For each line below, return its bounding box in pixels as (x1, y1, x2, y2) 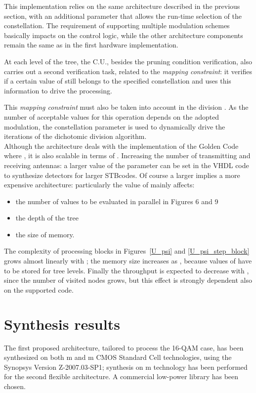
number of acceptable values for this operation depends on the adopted (4, 111, 219, 122)
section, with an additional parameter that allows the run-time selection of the (4, 10, 242, 21)
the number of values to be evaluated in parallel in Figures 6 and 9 (15, 196, 218, 206)
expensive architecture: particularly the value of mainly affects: (4, 179, 195, 190)
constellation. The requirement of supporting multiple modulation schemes (4, 20, 230, 31)
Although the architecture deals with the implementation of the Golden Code (4, 140, 239, 151)
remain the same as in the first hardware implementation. (4, 40, 178, 50)
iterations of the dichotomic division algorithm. (4, 131, 147, 141)
